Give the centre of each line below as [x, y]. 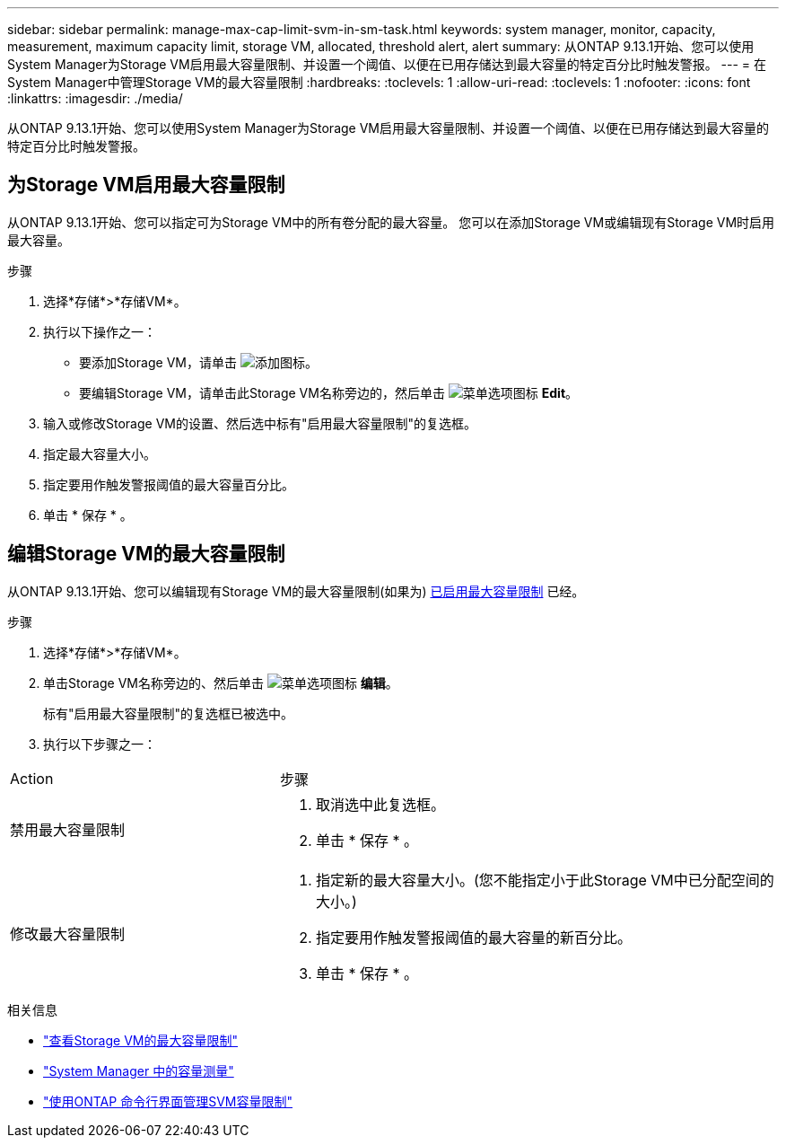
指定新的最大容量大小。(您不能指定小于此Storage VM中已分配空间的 [545, 880]
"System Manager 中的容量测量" [139, 1070]
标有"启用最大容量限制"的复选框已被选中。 [169, 713]
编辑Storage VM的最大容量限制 [146, 554]
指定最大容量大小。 [100, 454]
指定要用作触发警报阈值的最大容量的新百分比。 [473, 937]
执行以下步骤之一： [100, 744]
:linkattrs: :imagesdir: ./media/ [95, 98]
